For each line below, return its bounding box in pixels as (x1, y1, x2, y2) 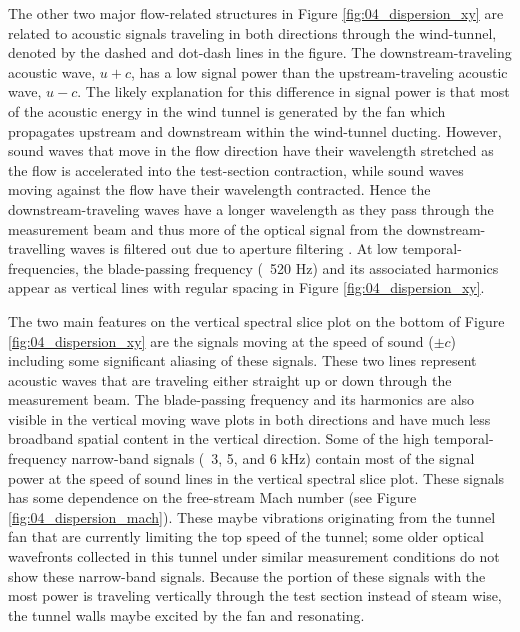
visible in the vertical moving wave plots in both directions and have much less (8, 408, 491, 429)
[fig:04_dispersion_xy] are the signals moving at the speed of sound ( (8, 330, 434, 351)
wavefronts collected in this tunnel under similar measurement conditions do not (8, 546, 500, 567)
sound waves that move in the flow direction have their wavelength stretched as (8, 140, 494, 161)
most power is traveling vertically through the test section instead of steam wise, (8, 585, 502, 606)
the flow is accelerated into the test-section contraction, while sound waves (8, 159, 464, 180)
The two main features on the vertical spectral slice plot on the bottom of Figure (8, 310, 505, 331)
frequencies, (8, 257, 79, 278)
